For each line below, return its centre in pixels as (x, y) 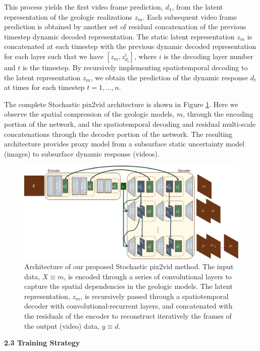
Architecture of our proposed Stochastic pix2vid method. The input (129, 266)
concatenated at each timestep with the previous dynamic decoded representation (130, 46)
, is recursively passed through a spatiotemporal (154, 296)
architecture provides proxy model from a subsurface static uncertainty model (124, 144)
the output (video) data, (62, 325)
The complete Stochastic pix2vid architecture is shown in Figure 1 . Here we (121, 104)
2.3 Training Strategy (42, 343)
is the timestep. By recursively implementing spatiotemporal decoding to (135, 67)
